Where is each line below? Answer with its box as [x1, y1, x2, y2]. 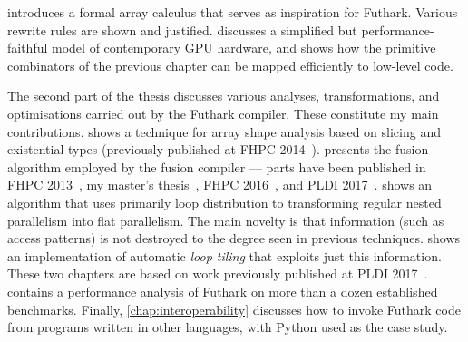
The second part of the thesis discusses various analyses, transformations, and [7, 86, 440, 105]
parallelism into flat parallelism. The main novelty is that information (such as [7, 210, 444, 230]
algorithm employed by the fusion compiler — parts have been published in [7, 157, 426, 176]
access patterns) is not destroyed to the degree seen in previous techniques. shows [7, 229, 461, 248]
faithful [7, 38, 48, 57]
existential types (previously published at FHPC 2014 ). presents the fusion [7, 140, 429, 159]
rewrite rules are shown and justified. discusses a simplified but [7, 20, 357, 39]
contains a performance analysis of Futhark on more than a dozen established [7, 281, 438, 300]
